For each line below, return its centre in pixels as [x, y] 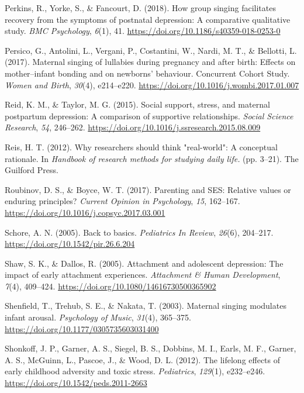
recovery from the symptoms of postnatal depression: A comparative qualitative [148, 19]
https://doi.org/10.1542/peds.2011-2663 [76, 383]
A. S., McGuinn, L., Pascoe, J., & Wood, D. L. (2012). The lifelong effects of [143, 359]
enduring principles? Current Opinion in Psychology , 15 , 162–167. [122, 201]
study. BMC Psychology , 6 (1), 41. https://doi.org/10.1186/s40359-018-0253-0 [143, 31]
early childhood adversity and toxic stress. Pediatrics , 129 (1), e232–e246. [135, 371]
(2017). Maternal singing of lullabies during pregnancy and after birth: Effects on [150, 62]
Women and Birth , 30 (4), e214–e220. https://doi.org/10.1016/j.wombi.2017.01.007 [152, 85]
